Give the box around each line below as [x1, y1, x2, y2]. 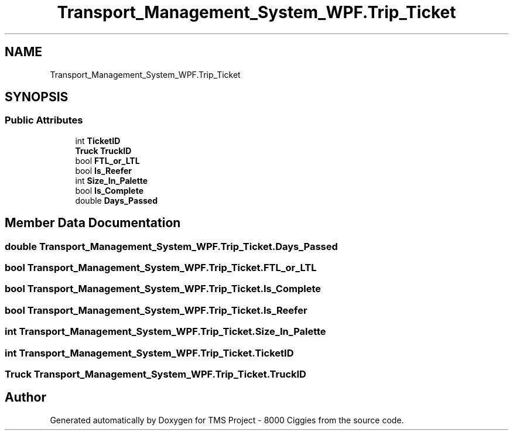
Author [5, 390, 46, 405]
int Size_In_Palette [75, 175, 148, 186]
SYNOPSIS [5, 90, 69, 105]
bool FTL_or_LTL [75, 155, 140, 166]
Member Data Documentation [5, 215, 181, 231]
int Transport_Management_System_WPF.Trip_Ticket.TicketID [5, 347, 294, 359]
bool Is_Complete [75, 185, 143, 196]
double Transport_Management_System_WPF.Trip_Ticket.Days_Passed [5, 240, 338, 252]
